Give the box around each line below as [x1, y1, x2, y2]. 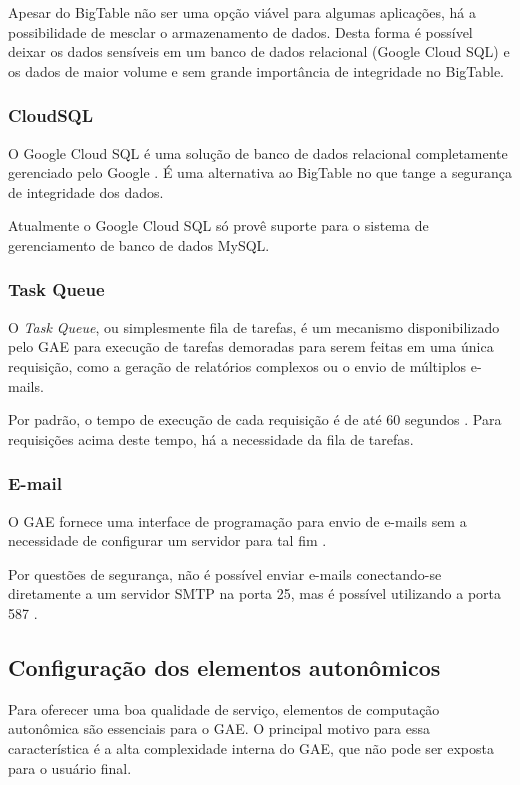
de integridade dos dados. [8, 181, 164, 202]
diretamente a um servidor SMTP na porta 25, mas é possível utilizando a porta [8, 583, 502, 604]
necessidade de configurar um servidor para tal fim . [8, 530, 327, 551]
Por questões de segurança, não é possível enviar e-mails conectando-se [8, 563, 442, 584]
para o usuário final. [8, 757, 132, 778]
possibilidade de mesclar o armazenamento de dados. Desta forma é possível [8, 21, 473, 42]
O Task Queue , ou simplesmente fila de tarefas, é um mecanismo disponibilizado [8, 316, 500, 337]
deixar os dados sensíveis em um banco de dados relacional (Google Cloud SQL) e [8, 41, 510, 62]
